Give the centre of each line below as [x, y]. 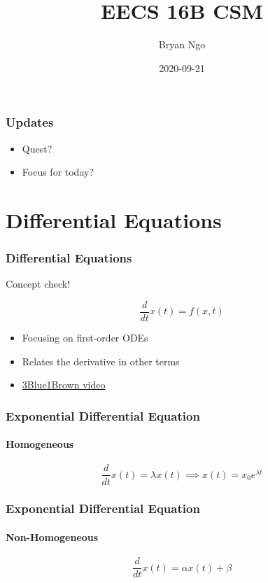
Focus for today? [58, 172]
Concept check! [38, 284]
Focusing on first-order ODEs [85, 338]
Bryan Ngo [182, 44]
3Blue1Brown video [64, 385]
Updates [30, 122]
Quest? [37, 148]
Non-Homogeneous [52, 536]
